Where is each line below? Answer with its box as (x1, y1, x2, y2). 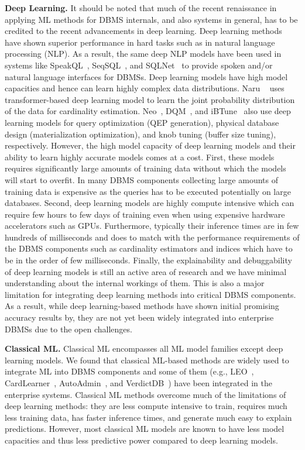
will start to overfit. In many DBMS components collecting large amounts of (5, 173, 278, 186)
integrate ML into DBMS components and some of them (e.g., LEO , (5, 365, 254, 377)
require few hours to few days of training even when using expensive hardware (5, 208, 285, 220)
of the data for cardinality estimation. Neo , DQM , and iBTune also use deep (5, 105, 291, 117)
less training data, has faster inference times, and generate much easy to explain (5, 411, 292, 423)
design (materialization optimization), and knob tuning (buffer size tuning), (5, 128, 276, 140)
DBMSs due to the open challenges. (5, 322, 132, 335)
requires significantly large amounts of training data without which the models (5, 162, 286, 174)
